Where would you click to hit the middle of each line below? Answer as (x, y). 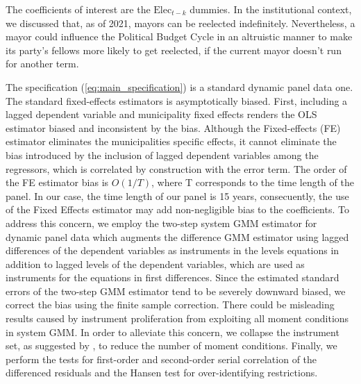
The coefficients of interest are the (78, 9)
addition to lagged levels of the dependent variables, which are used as (155, 264)
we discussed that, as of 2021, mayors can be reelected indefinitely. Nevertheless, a (180, 23)
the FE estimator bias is (57, 182)
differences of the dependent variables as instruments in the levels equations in (173, 250)
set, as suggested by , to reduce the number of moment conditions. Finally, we (171, 345)
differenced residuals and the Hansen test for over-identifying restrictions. (162, 373)
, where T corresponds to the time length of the (253, 182)
